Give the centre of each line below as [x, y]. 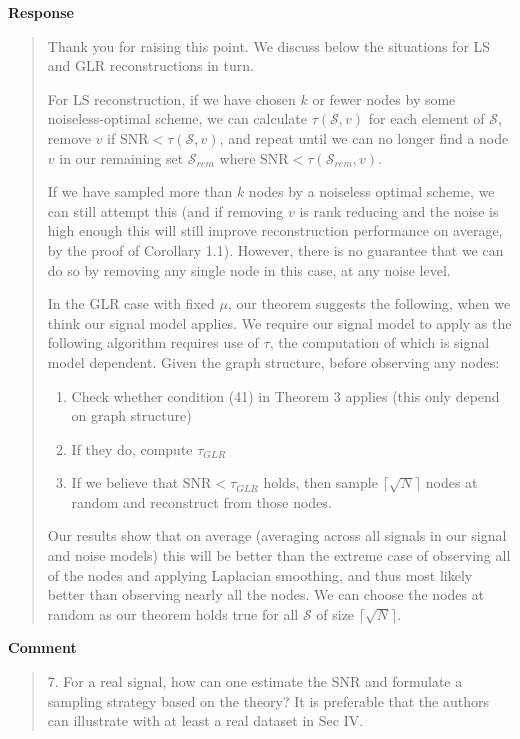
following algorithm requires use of [153, 342]
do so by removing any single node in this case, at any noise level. [249, 269]
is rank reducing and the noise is [399, 210]
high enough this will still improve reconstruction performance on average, [275, 230]
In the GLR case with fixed [131, 303]
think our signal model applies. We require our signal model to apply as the [279, 322]
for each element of [426, 118]
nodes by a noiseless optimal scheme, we [371, 191]
